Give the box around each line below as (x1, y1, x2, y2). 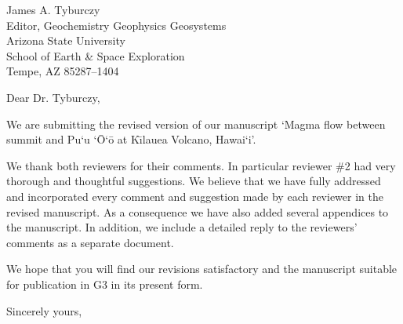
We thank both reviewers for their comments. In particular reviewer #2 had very (6, 157, 396, 173)
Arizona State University (6, 32, 125, 49)
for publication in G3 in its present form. (6, 275, 203, 292)
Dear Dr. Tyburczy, (6, 89, 100, 105)
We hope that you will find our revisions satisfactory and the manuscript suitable (6, 260, 398, 277)
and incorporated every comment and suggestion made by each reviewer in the (6, 187, 383, 204)
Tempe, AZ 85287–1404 (6, 63, 119, 79)
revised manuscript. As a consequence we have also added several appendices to (6, 203, 389, 220)
